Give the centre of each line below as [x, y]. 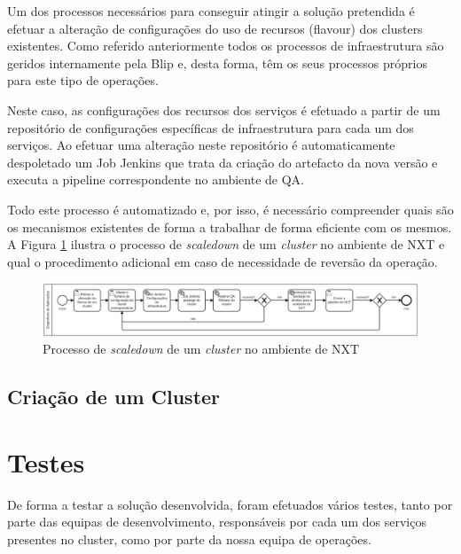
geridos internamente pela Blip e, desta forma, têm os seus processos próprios [217, 62]
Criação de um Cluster [114, 397]
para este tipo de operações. [83, 80]
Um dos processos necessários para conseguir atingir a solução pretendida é [211, 11]
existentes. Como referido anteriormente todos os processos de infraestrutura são [226, 46]
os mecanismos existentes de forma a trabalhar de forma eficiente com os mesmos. [230, 226]
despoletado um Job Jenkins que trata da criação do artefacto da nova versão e [223, 162]
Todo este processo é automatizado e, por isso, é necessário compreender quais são [230, 209]
